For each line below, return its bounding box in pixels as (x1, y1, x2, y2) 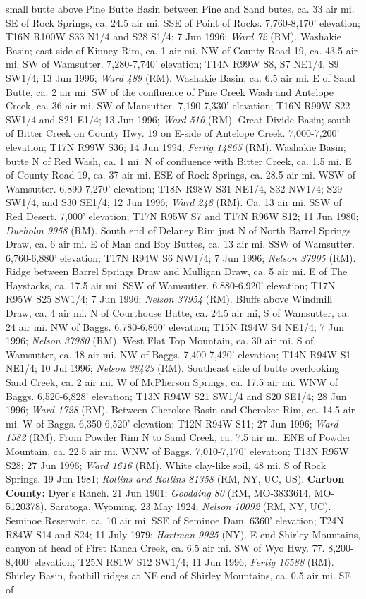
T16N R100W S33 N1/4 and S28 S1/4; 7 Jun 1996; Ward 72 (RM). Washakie (6, 29, 341, 44)
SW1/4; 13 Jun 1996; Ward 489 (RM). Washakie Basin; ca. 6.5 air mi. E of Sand (6, 70, 355, 85)
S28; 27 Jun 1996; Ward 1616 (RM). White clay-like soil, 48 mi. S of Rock (6, 457, 327, 472)
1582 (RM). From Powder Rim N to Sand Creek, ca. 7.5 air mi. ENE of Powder (6, 430, 351, 444)
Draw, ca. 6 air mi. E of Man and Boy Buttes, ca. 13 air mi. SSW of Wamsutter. (6, 236, 355, 251)
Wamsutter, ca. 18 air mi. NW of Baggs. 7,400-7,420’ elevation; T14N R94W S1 (6, 346, 351, 361)
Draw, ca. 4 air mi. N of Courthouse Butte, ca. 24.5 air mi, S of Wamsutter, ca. (6, 305, 350, 320)
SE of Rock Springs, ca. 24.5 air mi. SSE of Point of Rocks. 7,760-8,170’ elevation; (6, 15, 360, 30)
